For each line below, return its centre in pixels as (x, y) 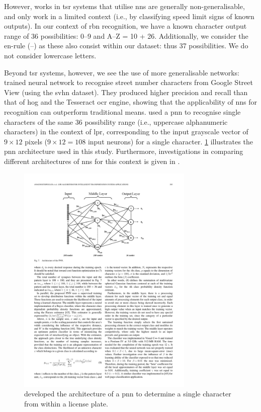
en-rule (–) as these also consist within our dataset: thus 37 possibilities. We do (126, 46)
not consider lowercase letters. (50, 55)
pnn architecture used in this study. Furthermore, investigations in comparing (124, 151)
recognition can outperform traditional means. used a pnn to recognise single (122, 111)
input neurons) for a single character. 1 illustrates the (170, 141)
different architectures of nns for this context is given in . (92, 161)
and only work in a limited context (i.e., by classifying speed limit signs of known (129, 16)
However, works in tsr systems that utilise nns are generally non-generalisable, (124, 6)
